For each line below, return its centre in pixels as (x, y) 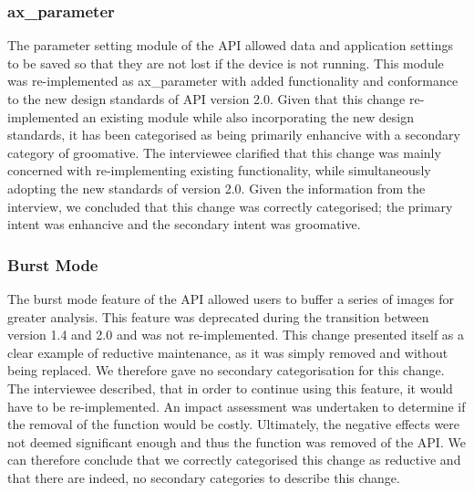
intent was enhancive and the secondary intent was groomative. (184, 224)
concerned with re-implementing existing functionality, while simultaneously (219, 170)
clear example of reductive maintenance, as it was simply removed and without (228, 352)
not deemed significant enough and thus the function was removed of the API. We (237, 441)
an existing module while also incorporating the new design (248, 116)
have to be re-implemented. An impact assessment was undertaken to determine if (237, 406)
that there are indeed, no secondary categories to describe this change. (204, 477)
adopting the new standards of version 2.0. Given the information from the (216, 188)
